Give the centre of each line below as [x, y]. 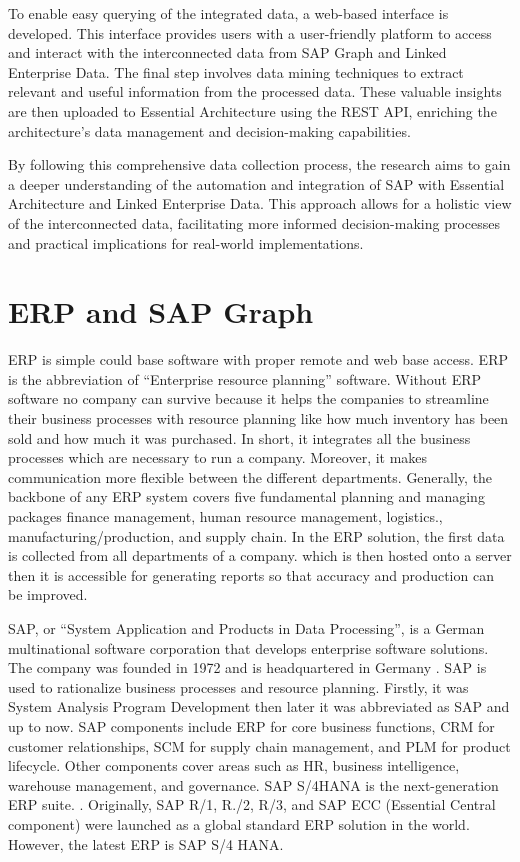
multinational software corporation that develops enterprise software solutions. [248, 647]
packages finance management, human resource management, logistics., [225, 516]
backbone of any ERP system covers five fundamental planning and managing [246, 496]
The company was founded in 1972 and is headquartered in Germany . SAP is [247, 667]
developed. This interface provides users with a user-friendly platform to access [250, 32]
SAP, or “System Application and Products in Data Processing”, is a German [246, 627]
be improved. [48, 594]
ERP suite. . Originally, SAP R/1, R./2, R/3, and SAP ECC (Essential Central [252, 804]
